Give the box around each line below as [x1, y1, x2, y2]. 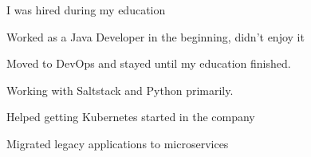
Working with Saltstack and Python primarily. [6, 81, 234, 98]
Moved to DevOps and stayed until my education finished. [6, 55, 291, 72]
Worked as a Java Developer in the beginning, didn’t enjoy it [6, 28, 305, 45]
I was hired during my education [6, 2, 166, 18]
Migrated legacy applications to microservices [6, 135, 229, 151]
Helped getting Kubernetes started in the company [6, 108, 255, 125]
